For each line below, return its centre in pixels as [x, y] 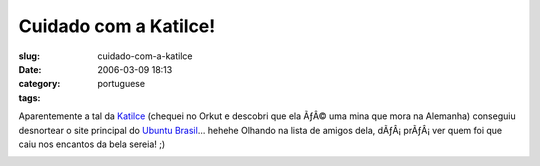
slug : [29, 56]
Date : [30, 69]
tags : [29, 97]
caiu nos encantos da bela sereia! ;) [92, 144]
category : [39, 84]
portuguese [121, 84]
